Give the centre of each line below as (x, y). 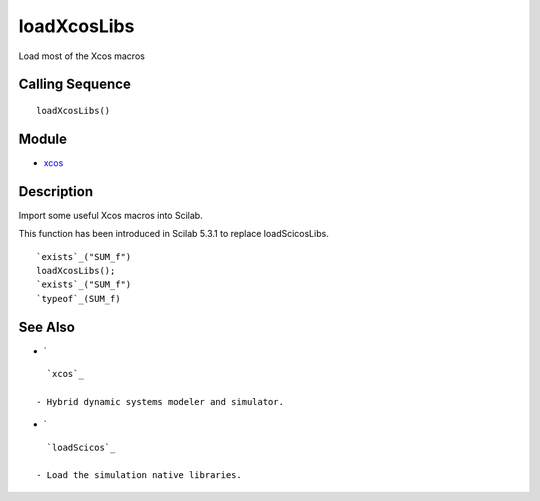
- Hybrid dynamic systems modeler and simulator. (160, 401)
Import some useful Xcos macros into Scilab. (111, 215)
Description (56, 191)
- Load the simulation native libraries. (139, 475)
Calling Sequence (75, 84)
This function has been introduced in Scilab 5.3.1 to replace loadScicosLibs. (173, 234)
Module (42, 138)
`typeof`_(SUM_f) (78, 298)
